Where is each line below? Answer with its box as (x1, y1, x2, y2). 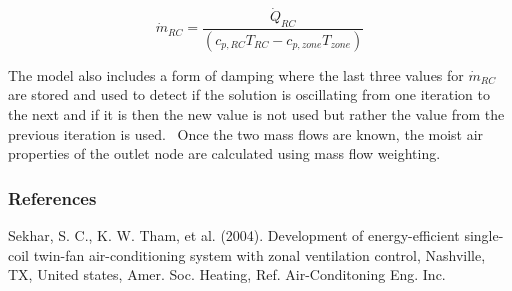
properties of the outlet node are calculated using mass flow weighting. (8, 143, 441, 164)
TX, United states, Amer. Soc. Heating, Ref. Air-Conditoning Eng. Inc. (8, 264, 446, 285)
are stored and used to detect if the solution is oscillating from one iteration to (8, 84, 490, 105)
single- (464, 225, 504, 246)
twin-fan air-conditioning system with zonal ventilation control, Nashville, (33, 244, 486, 265)
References (8, 185, 97, 210)
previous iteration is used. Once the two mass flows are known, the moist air (8, 123, 484, 144)
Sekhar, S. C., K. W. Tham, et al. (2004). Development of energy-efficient (8, 225, 460, 246)
